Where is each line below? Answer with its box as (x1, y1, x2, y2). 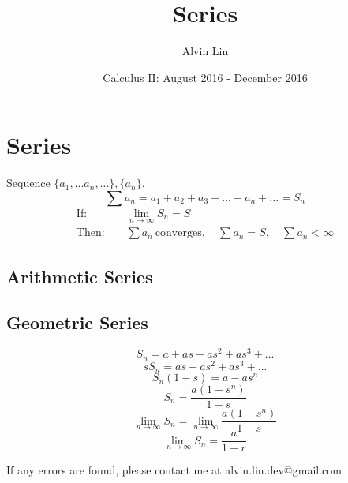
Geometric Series (6, 310, 148, 335)
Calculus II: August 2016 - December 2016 (103, 69, 308, 85)
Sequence (6, 174, 51, 191)
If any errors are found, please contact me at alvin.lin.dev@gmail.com (6, 462, 342, 478)
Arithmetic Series (6, 264, 153, 288)
